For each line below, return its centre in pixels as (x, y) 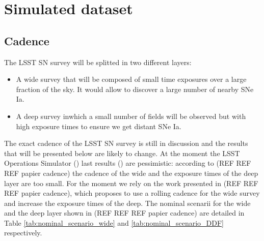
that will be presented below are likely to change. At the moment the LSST (122, 153)
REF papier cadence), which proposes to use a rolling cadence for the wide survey (132, 193)
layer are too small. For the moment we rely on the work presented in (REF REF (131, 183)
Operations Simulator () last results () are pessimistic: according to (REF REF (128, 163)
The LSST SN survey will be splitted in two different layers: (98, 62)
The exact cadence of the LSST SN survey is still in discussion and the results (126, 143)
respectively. (23, 233)
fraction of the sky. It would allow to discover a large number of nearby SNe (135, 89)
